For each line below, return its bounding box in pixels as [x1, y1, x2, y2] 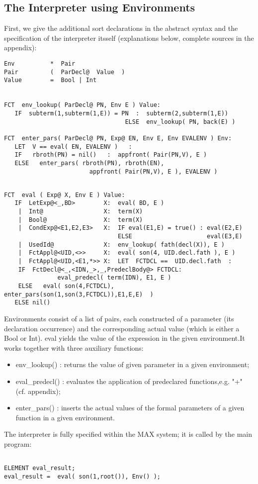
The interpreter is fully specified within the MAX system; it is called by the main [4, 429, 253, 439]
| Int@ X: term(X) [18, 208, 143, 215]
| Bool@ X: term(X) [18, 216, 143, 223]
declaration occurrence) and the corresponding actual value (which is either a [4, 323, 240, 333]
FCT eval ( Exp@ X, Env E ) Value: [4, 191, 125, 198]
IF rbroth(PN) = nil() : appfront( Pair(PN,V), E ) [14, 151, 207, 159]
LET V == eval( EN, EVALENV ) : [14, 143, 132, 150]
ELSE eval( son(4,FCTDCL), [18, 283, 114, 290]
